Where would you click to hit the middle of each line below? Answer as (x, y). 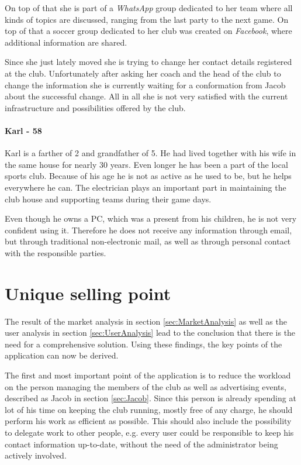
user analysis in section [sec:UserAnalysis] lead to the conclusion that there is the (150, 333)
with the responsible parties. (56, 252)
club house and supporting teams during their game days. (108, 199)
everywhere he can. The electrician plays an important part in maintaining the (146, 187)
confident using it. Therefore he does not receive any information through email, (148, 230)
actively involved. (36, 455)
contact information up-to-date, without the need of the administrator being (141, 444)
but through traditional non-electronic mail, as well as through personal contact (148, 241)
